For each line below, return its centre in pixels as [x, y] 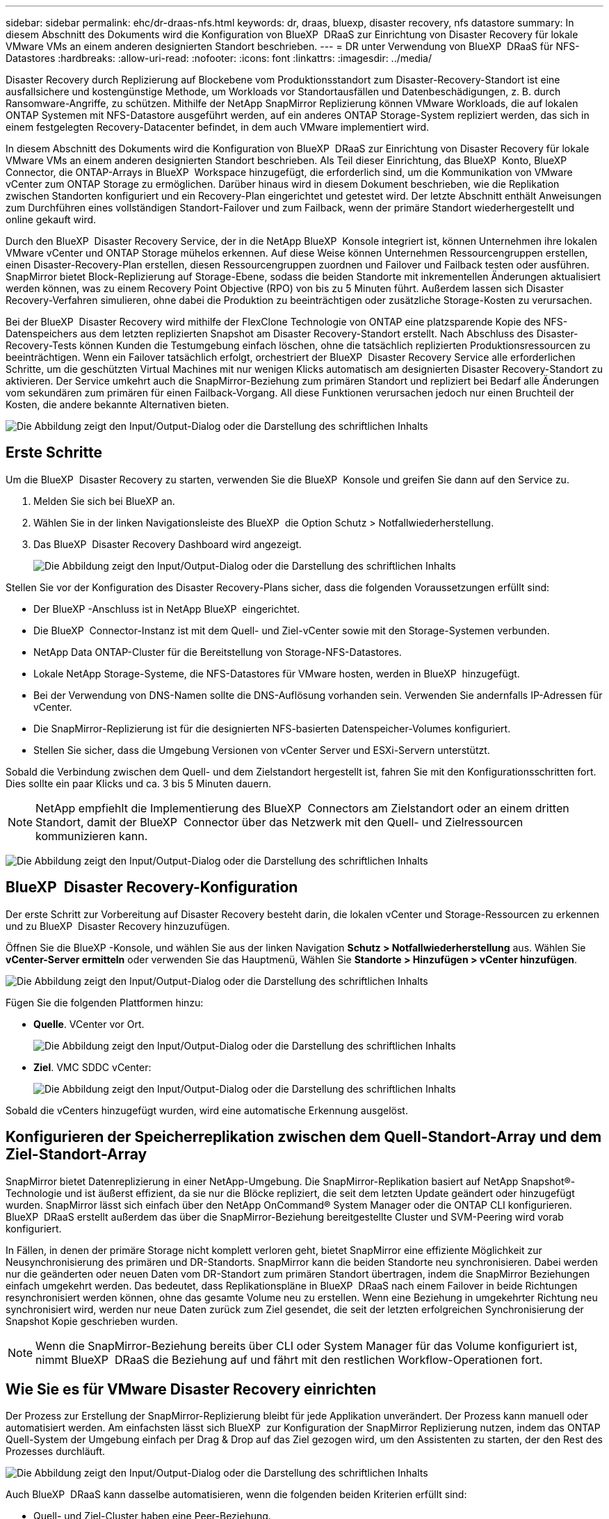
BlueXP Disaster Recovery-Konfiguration [152, 887]
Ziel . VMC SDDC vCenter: [92, 1067]
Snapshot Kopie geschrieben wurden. [92, 1321]
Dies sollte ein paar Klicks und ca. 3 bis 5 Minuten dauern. [139, 783]
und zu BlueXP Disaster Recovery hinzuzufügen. [118, 926]
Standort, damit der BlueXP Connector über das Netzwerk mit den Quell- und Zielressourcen [279, 822]
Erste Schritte [54, 453]
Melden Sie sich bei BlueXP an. [104, 501]
